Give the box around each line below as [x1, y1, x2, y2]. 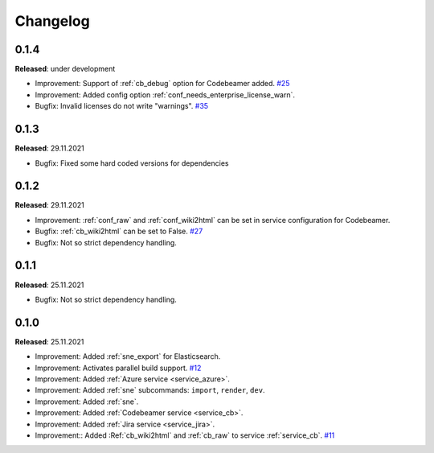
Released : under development [14, 64, 116, 74]
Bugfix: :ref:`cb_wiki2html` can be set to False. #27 [35, 226, 203, 237]
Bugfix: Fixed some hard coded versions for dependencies [35, 158, 229, 168]
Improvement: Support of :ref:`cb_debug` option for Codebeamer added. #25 [35, 79, 290, 89]
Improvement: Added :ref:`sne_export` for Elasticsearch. [35, 352, 221, 361]
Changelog [14, 12, 90, 30]
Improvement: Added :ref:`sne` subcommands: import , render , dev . [35, 385, 265, 395]
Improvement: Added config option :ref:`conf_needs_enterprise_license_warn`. [35, 89, 296, 100]
